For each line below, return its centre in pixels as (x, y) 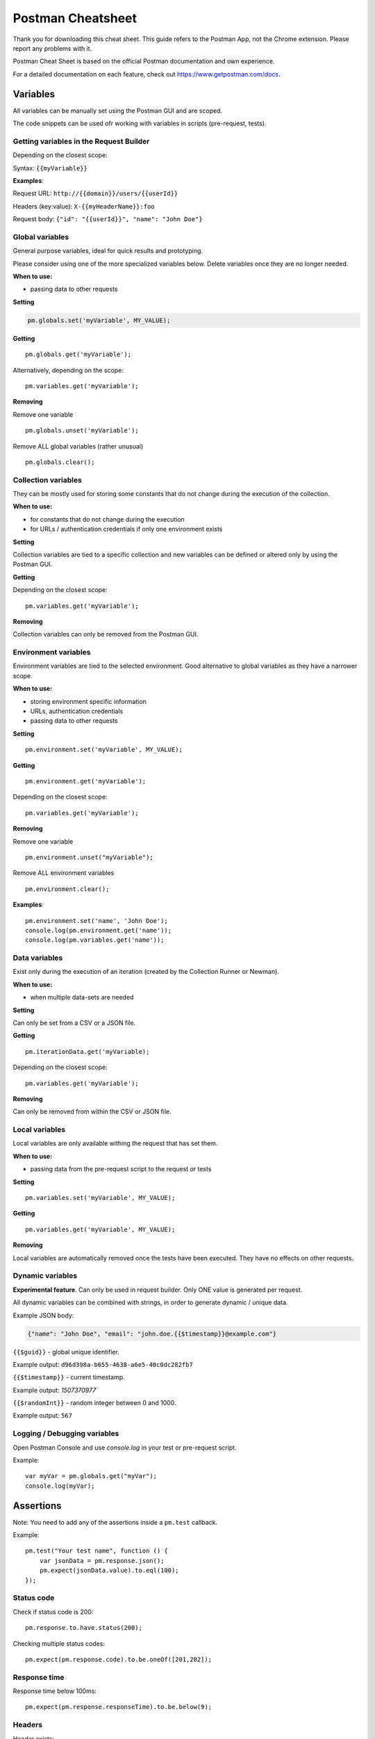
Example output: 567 (43, 1416)
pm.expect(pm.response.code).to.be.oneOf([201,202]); (118, 1659)
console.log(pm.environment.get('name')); (99, 930)
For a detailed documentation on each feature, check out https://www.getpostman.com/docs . (147, 74)
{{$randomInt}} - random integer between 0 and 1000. (94, 1403)
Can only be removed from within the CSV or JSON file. (92, 1112)
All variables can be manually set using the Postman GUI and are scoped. (117, 111)
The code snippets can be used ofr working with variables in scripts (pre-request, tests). (140, 123)
